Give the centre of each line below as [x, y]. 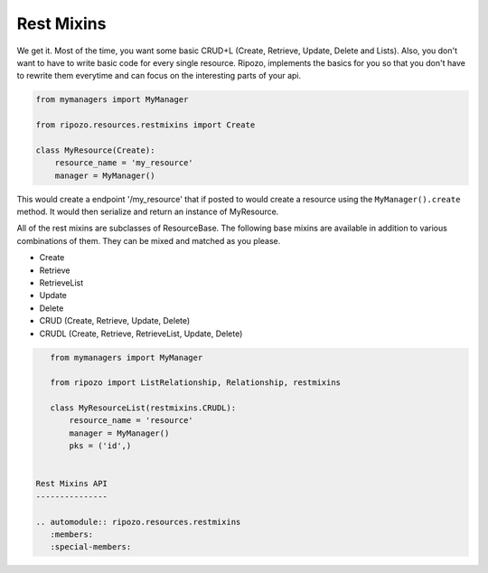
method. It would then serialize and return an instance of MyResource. [148, 211]
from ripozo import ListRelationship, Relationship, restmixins [196, 383]
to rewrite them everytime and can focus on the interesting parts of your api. [159, 76]
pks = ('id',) [100, 446]
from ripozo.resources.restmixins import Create [145, 125]
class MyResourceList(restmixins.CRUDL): [143, 408]
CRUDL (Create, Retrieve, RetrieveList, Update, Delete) [141, 333]
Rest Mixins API [72, 484]
